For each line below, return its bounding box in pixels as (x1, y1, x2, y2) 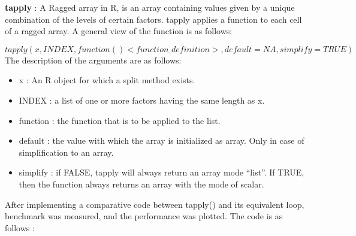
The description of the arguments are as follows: (5, 53, 182, 66)
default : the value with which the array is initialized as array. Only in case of (19, 134, 304, 147)
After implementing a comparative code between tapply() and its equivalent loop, (5, 198, 304, 210)
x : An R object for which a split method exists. (19, 74, 195, 86)
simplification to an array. (19, 146, 114, 158)
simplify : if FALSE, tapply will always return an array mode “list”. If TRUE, (19, 166, 304, 178)
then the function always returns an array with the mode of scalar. (19, 177, 264, 190)
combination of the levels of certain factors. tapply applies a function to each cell (5, 13, 302, 25)
